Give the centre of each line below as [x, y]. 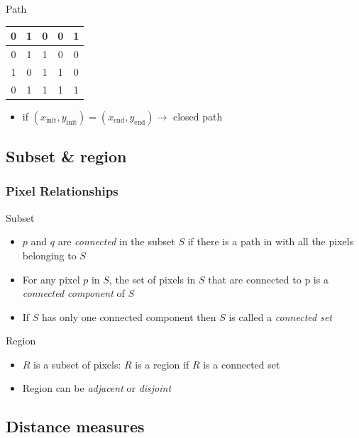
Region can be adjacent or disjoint [97, 388]
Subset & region [66, 156]
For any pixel [51, 279]
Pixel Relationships [62, 191]
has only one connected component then [129, 316]
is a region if [162, 364]
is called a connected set [280, 316]
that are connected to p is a [268, 279]
